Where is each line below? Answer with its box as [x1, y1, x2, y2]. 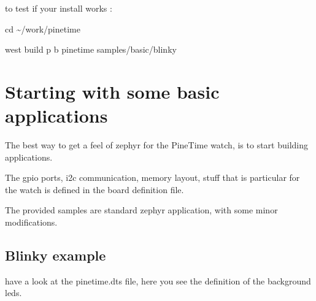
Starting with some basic [5, 78, 220, 104]
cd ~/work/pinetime [5, 22, 80, 35]
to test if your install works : [5, 2, 112, 14]
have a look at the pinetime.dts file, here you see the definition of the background [5, 274, 311, 287]
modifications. [5, 216, 58, 229]
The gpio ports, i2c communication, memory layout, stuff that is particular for [5, 171, 300, 184]
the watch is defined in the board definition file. [5, 183, 184, 196]
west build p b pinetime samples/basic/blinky [5, 43, 177, 56]
